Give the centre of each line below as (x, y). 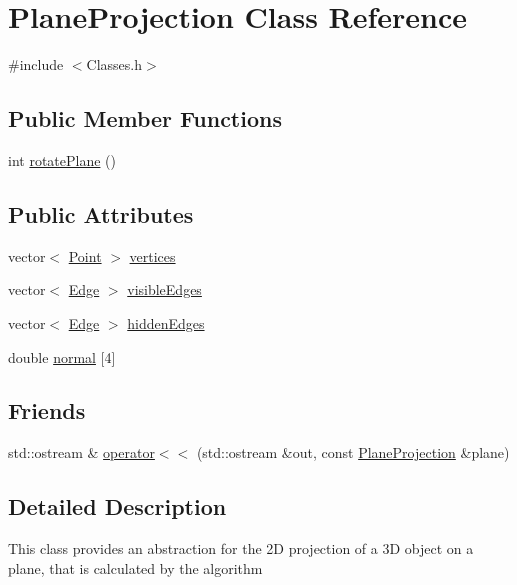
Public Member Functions (145, 118)
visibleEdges (164, 289)
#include (36, 64)
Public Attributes (101, 213)
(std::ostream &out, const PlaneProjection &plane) (353, 452)
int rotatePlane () (62, 159)
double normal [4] (62, 356)
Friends (47, 410)
